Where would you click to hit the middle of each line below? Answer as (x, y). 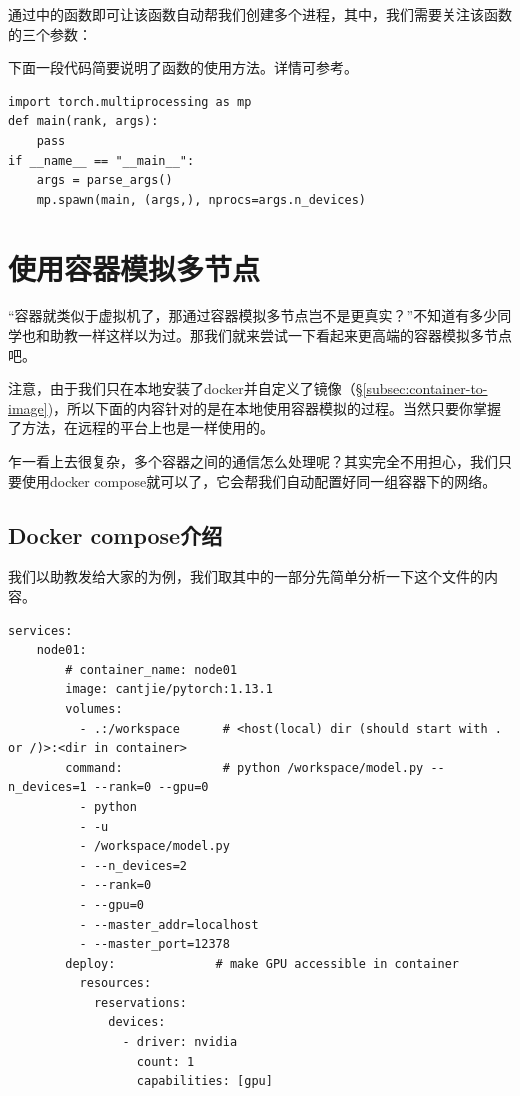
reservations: (140, 1002)
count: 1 (165, 1061)
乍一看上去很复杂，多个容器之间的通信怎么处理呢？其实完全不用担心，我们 (253, 461)
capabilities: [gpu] (204, 1081)
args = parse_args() (104, 180)
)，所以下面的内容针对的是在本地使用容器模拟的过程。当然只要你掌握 (274, 407)
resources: (115, 983)
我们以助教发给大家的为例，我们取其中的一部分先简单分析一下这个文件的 (246, 576)
